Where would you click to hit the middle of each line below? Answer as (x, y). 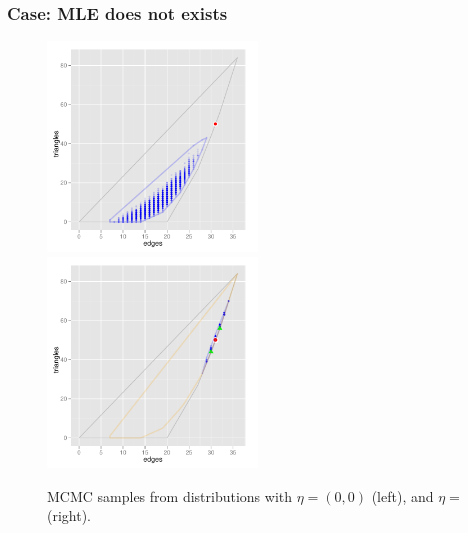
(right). (69, 515)
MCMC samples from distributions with (170, 495)
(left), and (402, 495)
